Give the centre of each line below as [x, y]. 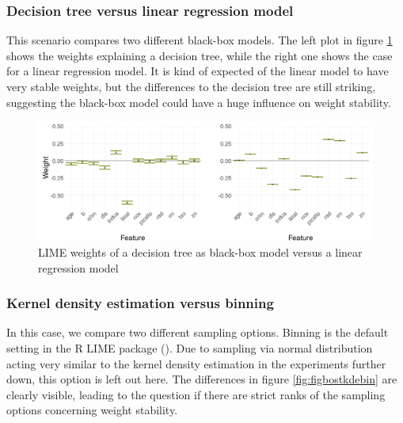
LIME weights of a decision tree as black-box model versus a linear [200, 252]
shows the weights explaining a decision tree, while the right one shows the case [200, 55]
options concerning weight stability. [92, 410]
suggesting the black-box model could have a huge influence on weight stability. [199, 102]
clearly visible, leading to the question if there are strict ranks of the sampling [196, 394]
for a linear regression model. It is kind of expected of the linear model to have [198, 71]
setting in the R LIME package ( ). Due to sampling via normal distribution [190, 347]
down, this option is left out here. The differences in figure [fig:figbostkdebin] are [202, 379]
